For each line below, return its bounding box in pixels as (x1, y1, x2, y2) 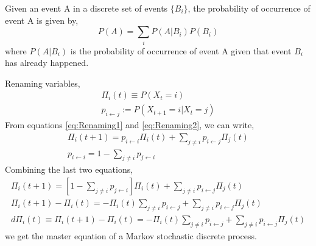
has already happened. (5, 56, 89, 69)
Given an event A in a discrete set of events (5, 2, 168, 14)
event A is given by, (5, 13, 79, 26)
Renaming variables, (5, 76, 80, 89)
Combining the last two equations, (5, 163, 133, 176)
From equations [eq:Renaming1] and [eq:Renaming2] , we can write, (5, 118, 255, 131)
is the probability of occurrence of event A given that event (70, 44, 292, 57)
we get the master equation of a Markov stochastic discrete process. (5, 229, 257, 242)
